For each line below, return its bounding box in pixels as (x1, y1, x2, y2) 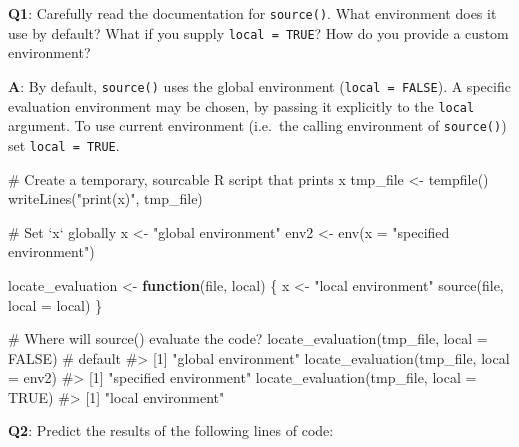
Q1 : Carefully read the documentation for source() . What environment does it (8, 3, 497, 23)
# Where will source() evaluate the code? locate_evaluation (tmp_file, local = (8, 328, 488, 349)
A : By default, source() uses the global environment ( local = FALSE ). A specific (8, 75, 511, 96)
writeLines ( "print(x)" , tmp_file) (8, 188, 203, 209)
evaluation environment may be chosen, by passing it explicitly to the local (8, 95, 475, 116)
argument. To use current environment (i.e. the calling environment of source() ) (8, 115, 507, 136)
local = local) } (8, 294, 103, 315)
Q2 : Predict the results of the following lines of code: (8, 420, 334, 441)
